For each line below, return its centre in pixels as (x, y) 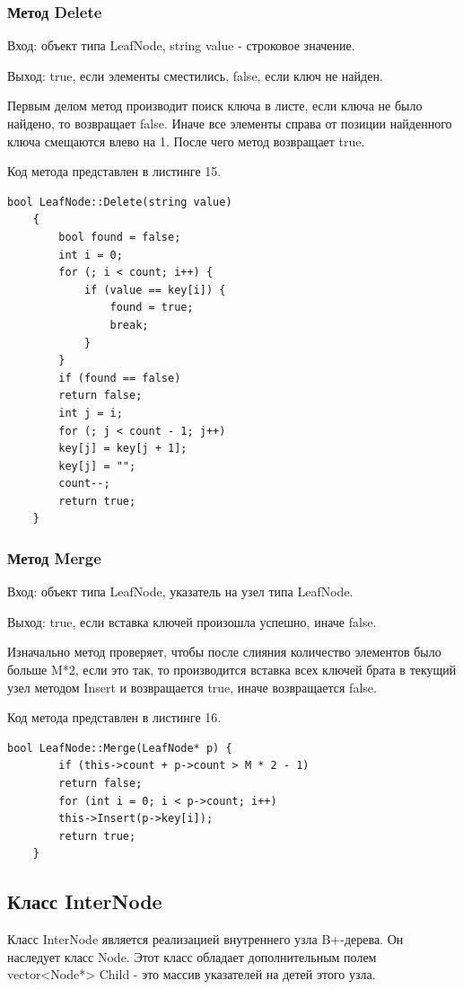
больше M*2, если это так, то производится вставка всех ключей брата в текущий (232, 670)
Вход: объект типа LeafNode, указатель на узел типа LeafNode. (180, 592)
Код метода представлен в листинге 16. (114, 717)
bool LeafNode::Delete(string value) (120, 202)
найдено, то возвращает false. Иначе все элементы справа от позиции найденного (230, 123)
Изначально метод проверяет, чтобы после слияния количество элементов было (224, 652)
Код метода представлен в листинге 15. (114, 171)
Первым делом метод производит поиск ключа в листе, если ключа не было (215, 106)
